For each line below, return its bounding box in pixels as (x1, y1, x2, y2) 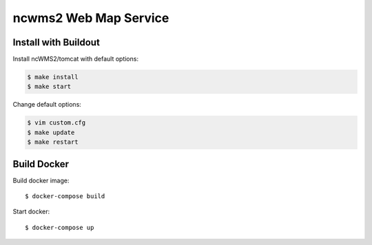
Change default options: (12, 100, 82, 109)
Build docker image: (12, 176, 70, 184)
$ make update (27, 128, 75, 136)
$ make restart (27, 138, 79, 146)
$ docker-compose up (25, 224, 94, 231)
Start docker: (12, 207, 50, 216)
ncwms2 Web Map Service (12, 10, 169, 25)
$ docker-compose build (25, 193, 105, 200)
